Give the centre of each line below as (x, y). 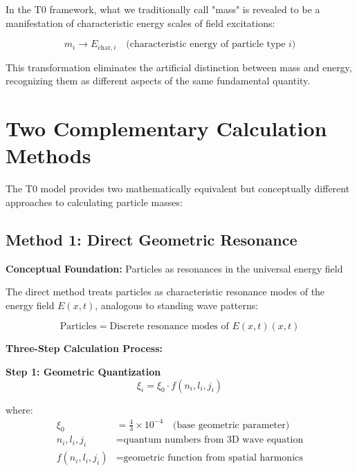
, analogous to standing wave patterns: (177, 305)
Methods (48, 155)
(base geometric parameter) (231, 425)
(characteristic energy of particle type (206, 45)
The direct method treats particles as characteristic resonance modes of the (165, 292)
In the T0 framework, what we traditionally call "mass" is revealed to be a (163, 9)
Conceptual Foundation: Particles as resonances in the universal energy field (174, 268)
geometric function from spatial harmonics (213, 458)
